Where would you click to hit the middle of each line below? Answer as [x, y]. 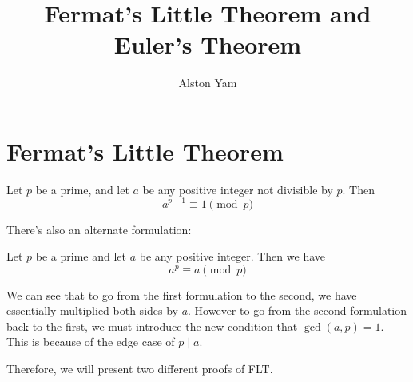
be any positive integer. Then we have [232, 256]
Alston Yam [208, 83]
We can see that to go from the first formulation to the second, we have [182, 294]
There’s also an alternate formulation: [99, 229]
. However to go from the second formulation [298, 310]
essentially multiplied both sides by [92, 310]
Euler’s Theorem [208, 44]
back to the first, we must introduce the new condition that [152, 326]
